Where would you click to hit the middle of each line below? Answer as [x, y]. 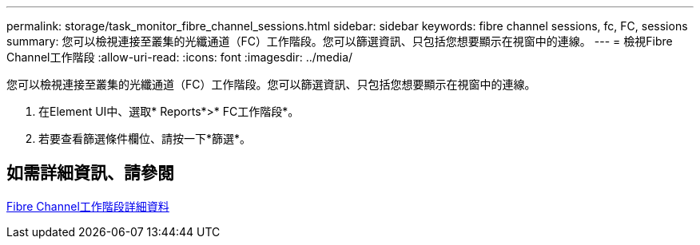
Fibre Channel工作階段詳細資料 [88, 206]
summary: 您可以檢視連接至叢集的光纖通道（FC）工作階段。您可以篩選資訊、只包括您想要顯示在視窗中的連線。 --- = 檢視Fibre [340, 41]
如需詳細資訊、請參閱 [90, 173]
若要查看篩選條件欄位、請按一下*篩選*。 [145, 138]
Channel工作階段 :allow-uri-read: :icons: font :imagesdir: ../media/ [180, 57]
